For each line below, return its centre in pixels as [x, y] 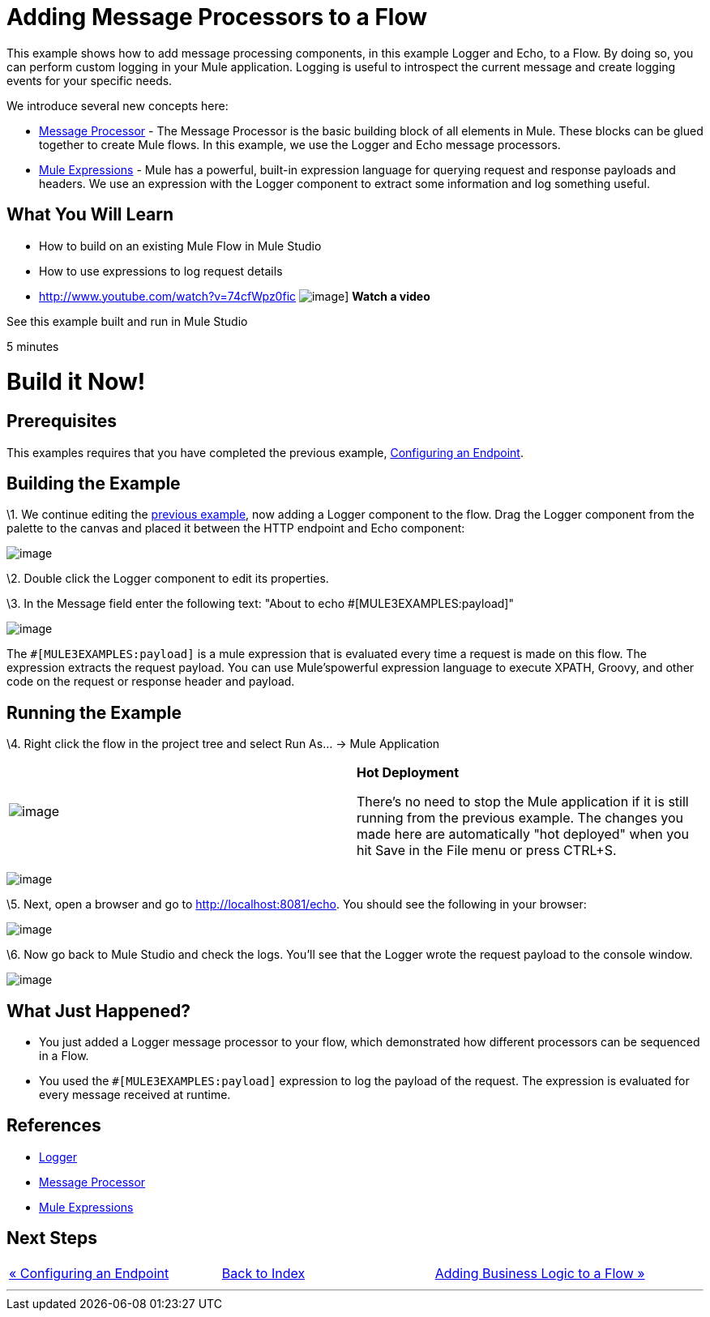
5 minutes [33, 346]
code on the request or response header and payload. [151, 682]
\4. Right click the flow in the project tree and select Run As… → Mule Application [223, 744]
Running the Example [94, 712]
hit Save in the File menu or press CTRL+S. [487, 851]
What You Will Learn [90, 215]
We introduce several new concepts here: [118, 105]
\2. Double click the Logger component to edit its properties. [168, 579]
